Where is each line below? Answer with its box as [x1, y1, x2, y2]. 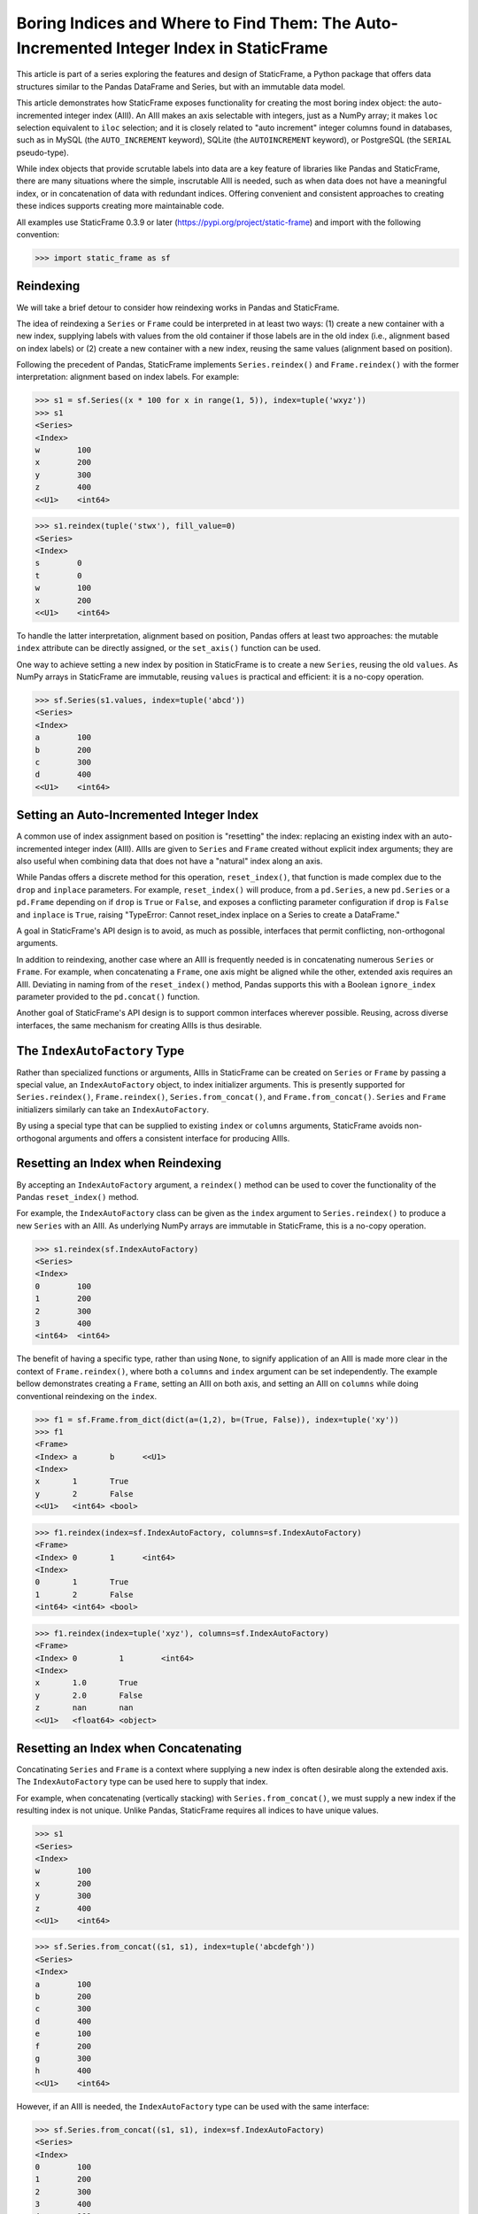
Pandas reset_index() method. [16, 1191, 139, 1202]
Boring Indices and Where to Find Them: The [16, 13, 351, 33]
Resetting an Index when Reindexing [16, 1156, 222, 1171]
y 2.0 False [35, 1690, 143, 1700]
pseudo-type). [16, 147, 70, 158]
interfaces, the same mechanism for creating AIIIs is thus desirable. [16, 1019, 263, 1031]
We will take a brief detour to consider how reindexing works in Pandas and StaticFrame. [16, 302, 340, 313]
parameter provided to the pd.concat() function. [16, 991, 200, 1002]
